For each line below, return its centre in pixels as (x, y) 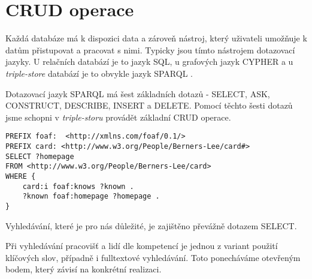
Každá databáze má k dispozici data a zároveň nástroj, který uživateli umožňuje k (156, 38)
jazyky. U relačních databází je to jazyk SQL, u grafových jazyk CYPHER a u (149, 61)
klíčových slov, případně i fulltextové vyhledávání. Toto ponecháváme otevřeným (153, 257)
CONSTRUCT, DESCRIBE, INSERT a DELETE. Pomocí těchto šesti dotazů (149, 105)
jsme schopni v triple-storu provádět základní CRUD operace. (118, 117)
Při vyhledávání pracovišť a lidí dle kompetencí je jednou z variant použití (142, 246)
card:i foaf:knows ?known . (78, 186)
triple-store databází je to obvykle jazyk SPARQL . (99, 73)
